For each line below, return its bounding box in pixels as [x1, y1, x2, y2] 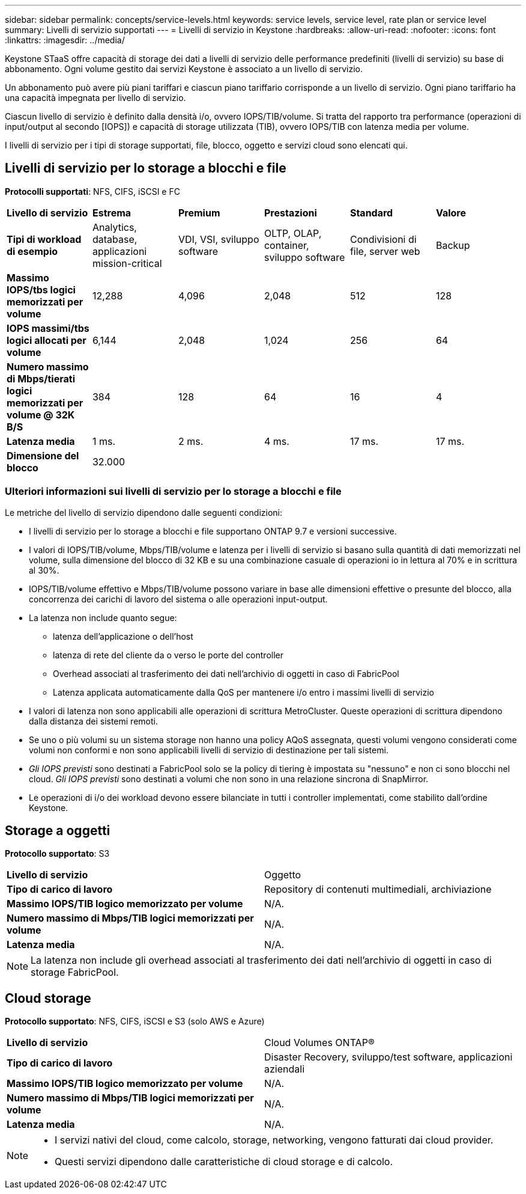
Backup [435, 239, 470, 251]
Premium [178, 206, 220, 219]
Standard [349, 206, 393, 219]
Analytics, [92, 221, 137, 233]
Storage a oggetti [5, 823, 110, 839]
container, [264, 239, 309, 251]
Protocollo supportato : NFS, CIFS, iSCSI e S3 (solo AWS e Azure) [5, 1016, 265, 1027]
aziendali [264, 1063, 305, 1076]
